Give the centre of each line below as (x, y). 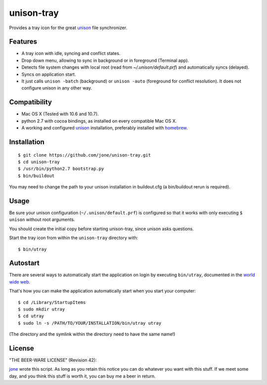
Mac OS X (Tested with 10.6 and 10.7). (60, 114)
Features (23, 42)
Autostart (24, 263)
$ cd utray (31, 316)
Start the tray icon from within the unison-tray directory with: (74, 238)
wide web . (20, 282)
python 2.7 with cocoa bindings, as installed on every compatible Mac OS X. (99, 121)
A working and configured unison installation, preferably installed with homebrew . (105, 128)
